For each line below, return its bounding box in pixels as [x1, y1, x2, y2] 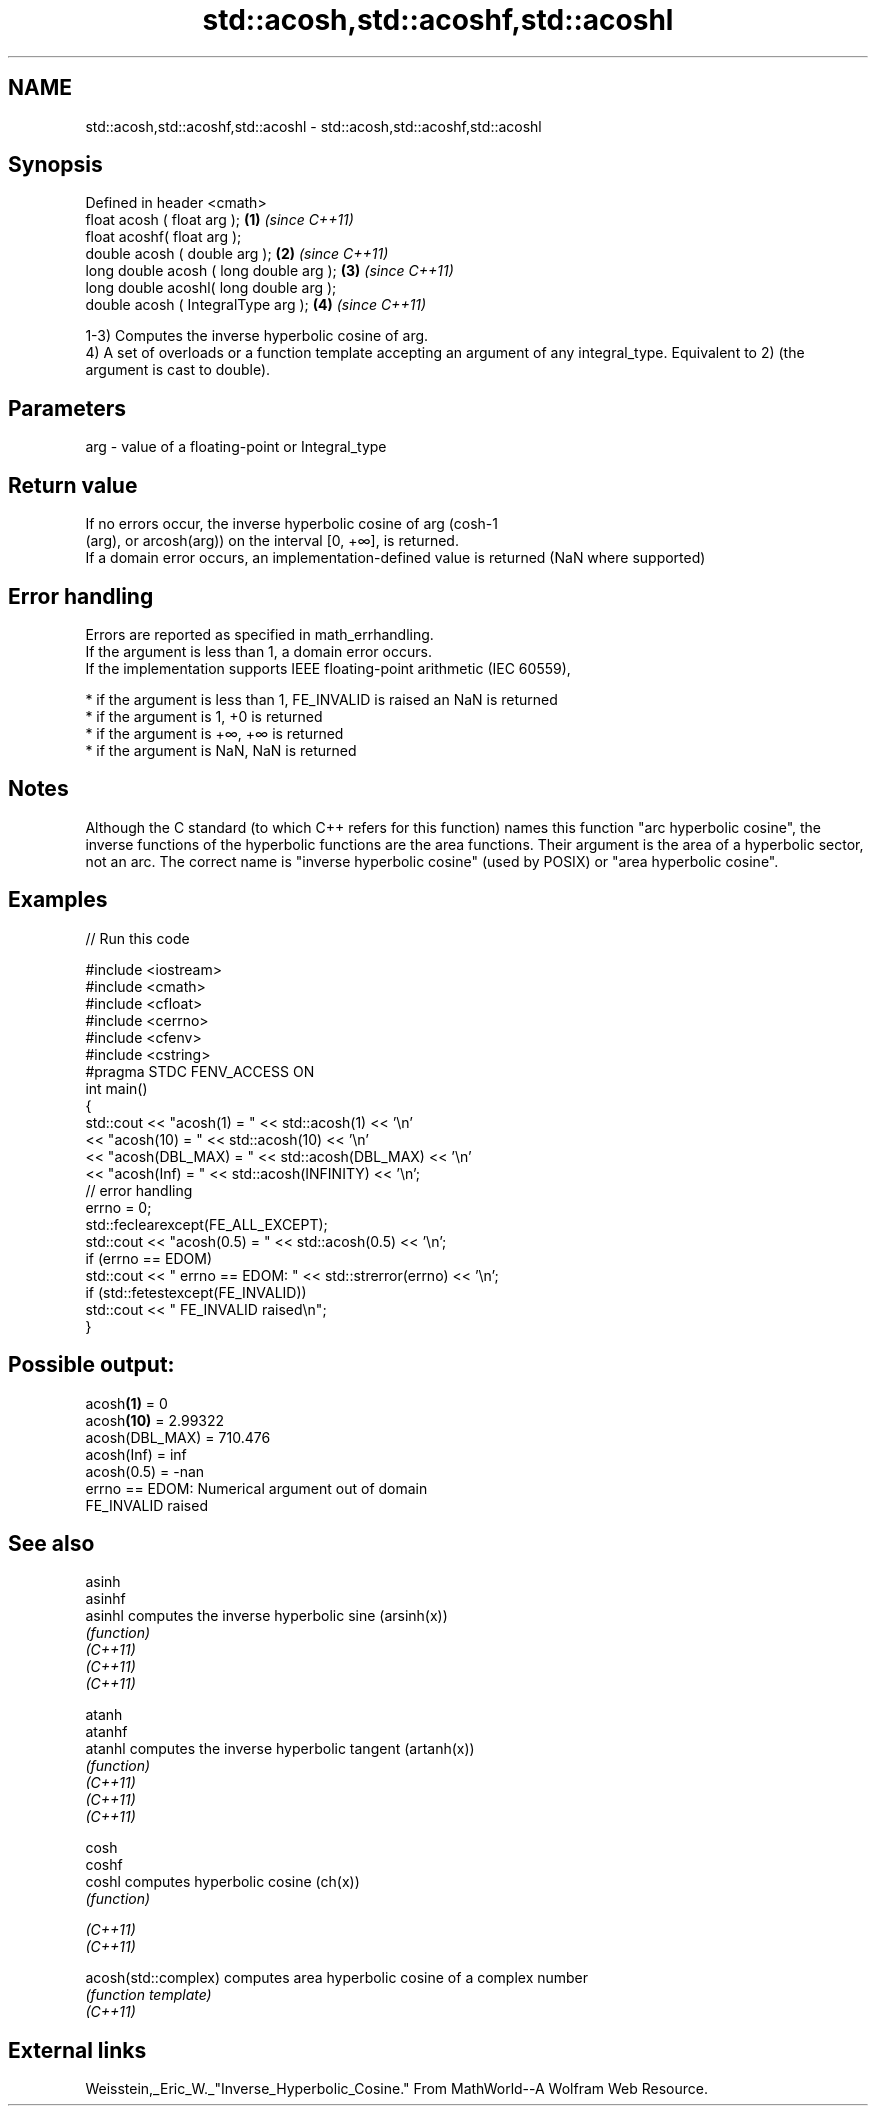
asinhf [85, 1590, 126, 1608]
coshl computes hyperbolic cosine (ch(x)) [85, 1873, 360, 1891]
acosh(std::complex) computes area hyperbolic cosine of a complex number [85, 1969, 589, 1987]
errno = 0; [85, 1198, 152, 1216]
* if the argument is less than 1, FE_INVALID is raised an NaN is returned [85, 690, 558, 708]
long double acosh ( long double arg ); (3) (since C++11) [85, 262, 454, 280]
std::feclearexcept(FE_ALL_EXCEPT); [85, 1215, 328, 1233]
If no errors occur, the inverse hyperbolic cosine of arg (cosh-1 [85, 515, 498, 533]
